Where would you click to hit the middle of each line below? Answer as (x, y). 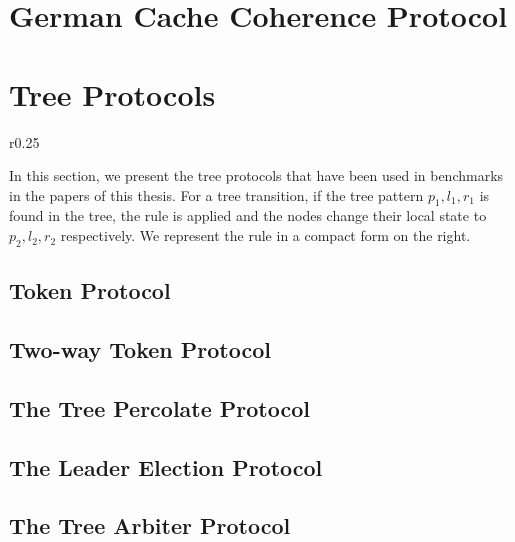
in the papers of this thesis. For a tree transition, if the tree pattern (216, 194)
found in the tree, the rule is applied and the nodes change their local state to (248, 215)
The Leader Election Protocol (166, 466)
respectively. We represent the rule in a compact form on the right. (265, 235)
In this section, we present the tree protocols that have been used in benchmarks (256, 175)
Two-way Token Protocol (140, 349)
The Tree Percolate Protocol (160, 407)
